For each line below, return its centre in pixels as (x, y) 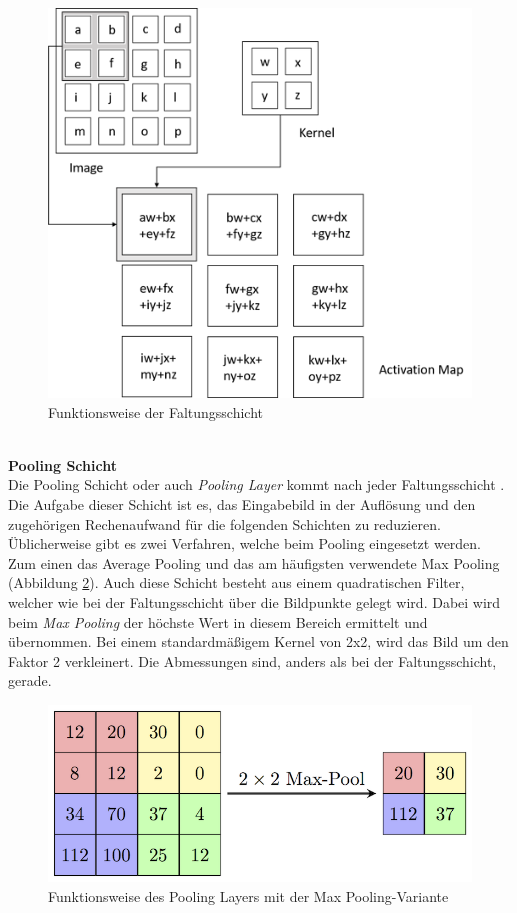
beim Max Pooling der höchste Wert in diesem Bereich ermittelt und (218, 621)
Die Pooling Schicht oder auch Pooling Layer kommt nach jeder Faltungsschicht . (256, 484)
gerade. (30, 680)
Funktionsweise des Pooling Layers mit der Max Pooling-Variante (248, 895)
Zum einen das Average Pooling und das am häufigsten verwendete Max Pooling (254, 562)
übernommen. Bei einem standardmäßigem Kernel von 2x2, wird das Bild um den (258, 641)
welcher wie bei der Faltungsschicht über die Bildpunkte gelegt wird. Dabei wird (254, 602)
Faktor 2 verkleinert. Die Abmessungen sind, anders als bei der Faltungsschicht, (252, 660)
